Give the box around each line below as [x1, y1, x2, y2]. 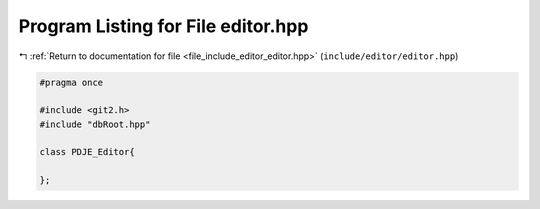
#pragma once [39, 76, 104, 88]
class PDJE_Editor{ [39, 146, 135, 158]
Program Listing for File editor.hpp [18, 15, 309, 37]
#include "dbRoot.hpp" [39, 118, 151, 130]
